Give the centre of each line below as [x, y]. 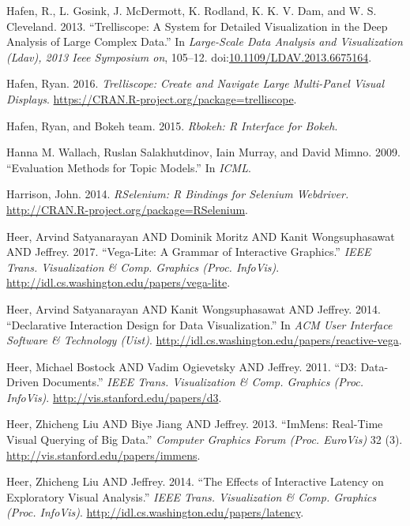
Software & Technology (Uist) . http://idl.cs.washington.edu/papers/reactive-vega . [204, 340]
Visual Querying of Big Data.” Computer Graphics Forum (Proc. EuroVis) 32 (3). [205, 440]
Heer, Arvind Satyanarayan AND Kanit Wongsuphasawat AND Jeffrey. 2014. [194, 308]
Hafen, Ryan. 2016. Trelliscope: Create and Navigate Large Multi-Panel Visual [196, 83]
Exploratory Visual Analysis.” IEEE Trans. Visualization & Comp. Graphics [192, 496]
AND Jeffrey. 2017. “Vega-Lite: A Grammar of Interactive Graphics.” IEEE [189, 252]
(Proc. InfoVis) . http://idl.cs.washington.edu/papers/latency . [155, 512]
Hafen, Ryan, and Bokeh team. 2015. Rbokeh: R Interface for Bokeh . [172, 125]
